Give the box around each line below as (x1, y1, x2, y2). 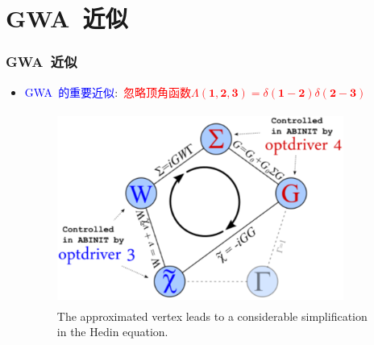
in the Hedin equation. (56, 323, 168, 340)
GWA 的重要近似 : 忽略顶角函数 (24, 83, 192, 100)
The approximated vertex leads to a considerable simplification (56, 307, 368, 324)
